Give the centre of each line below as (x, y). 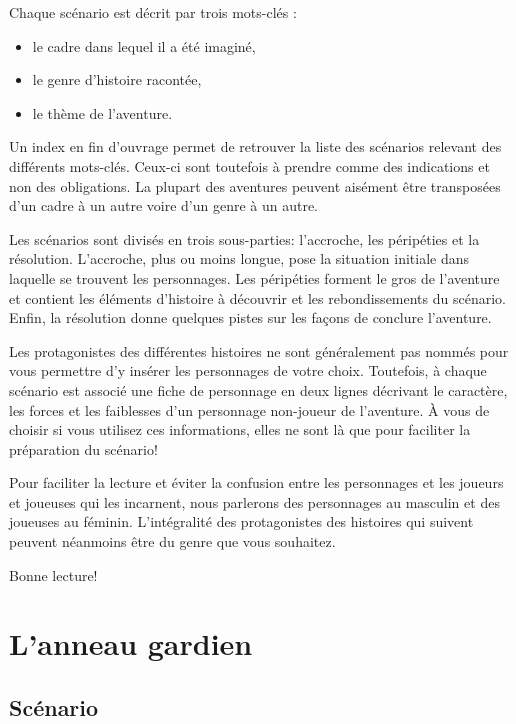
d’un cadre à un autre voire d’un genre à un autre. (164, 205)
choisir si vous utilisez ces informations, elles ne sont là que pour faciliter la (240, 429)
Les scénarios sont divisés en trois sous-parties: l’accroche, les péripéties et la (244, 238)
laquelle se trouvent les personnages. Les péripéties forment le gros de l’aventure (254, 277)
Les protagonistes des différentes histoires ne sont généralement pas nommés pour (259, 350)
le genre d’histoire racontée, (117, 79)
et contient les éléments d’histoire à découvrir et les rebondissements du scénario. (257, 297)
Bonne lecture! (53, 574)
